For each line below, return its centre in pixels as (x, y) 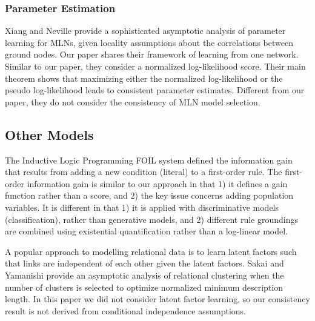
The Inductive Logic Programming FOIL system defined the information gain (149, 160)
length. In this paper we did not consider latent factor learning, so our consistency (157, 299)
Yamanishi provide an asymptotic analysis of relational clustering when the (144, 275)
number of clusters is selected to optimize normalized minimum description (144, 287)
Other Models (49, 134)
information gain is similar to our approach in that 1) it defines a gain (157, 183)
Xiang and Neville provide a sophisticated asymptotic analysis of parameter (145, 31)
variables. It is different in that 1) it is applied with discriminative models (142, 207)
